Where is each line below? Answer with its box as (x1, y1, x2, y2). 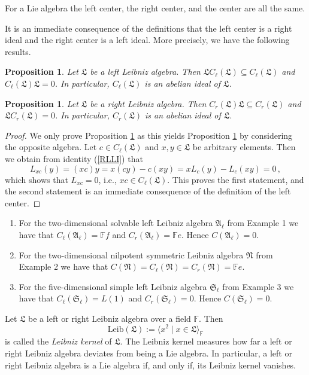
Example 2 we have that (19, 260, 108, 273)
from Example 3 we (222, 280, 294, 292)
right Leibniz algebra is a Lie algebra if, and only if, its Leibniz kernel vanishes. (5, 358, 296, 371)
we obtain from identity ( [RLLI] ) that (5, 152, 143, 164)
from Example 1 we (227, 217, 299, 229)
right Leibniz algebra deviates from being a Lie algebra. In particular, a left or (5, 346, 292, 359)
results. (5, 45, 31, 57)
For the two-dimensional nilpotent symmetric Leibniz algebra (19, 248, 244, 261)
